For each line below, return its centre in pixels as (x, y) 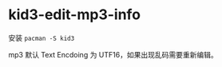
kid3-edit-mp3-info (75, 15)
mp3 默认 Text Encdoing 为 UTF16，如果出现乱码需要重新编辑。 (113, 54)
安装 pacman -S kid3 (42, 37)
